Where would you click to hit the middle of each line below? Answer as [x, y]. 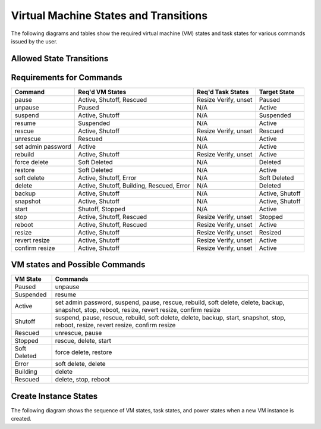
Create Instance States [54, 396]
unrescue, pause [78, 333]
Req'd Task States [223, 92]
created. [21, 419]
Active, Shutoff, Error [107, 177]
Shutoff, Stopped [102, 209]
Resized [270, 232]
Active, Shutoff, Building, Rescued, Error [134, 186]
